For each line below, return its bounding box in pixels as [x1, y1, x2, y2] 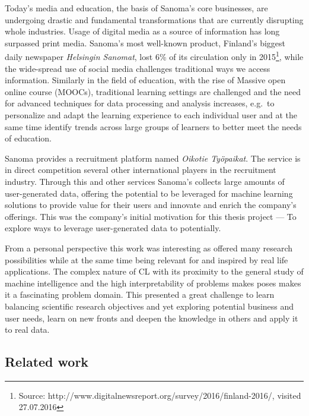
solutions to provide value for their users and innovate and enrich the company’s [5, 198, 297, 211]
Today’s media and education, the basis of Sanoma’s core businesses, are [5, 2, 268, 14]
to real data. [5, 323, 50, 336]
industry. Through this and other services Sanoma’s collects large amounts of [5, 175, 285, 187]
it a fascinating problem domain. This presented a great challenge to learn [5, 288, 275, 301]
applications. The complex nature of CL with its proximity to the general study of [5, 265, 304, 278]
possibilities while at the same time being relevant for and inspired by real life [5, 253, 288, 266]
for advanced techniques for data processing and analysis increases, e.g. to [5, 97, 275, 109]
